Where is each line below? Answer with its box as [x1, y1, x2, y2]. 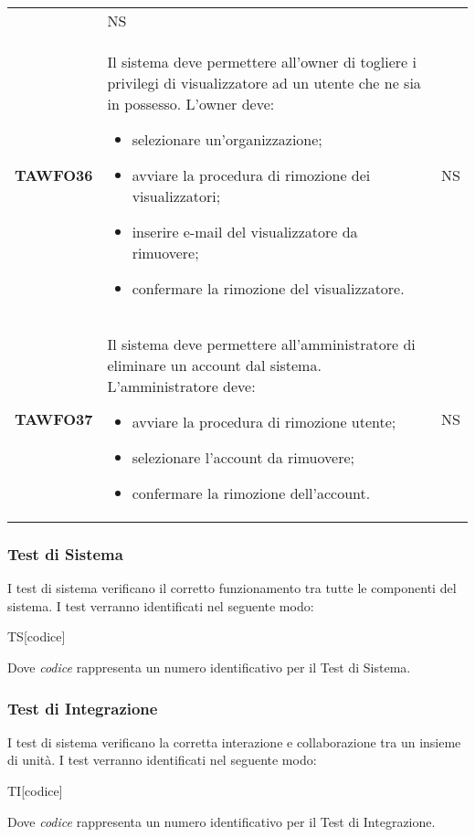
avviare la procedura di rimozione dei [132, 164, 371, 185]
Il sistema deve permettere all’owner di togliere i [107, 51, 417, 72]
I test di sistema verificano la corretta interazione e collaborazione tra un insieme [7, 732, 461, 751]
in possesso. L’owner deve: [107, 93, 275, 114]
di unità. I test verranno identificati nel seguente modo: [7, 750, 317, 769]
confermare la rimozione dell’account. [132, 482, 371, 503]
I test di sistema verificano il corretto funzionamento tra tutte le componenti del [7, 578, 457, 598]
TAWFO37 [15, 408, 93, 429]
